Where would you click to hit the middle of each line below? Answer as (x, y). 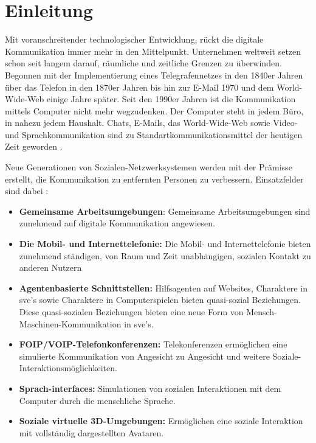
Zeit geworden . (34, 146)
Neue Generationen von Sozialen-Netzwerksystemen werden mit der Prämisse (149, 167)
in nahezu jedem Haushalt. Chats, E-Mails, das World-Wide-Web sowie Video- (151, 123)
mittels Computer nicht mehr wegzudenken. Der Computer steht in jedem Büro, (154, 110)
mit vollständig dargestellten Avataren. (91, 432)
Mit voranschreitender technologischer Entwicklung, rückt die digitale (134, 39)
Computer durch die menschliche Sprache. (97, 400)
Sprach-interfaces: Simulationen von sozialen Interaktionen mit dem (150, 388)
